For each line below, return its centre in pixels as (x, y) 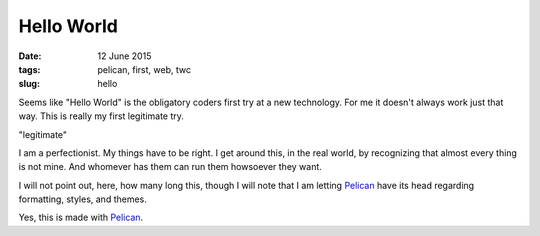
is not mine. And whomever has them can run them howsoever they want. (170, 167)
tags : (29, 69)
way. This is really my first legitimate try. (101, 116)
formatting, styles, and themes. (82, 199)
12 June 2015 (124, 56)
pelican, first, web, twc (144, 69)
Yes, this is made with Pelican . (81, 217)
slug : (29, 84)
